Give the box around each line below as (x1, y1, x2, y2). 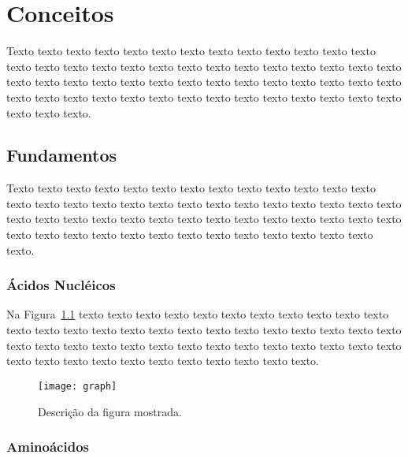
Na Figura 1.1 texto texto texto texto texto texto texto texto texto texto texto (6, 306, 389, 322)
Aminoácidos (6, 437, 89, 456)
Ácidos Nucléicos (6, 275, 116, 295)
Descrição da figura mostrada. (38, 403, 182, 419)
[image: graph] (38, 380, 117, 392)
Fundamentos (6, 143, 117, 167)
